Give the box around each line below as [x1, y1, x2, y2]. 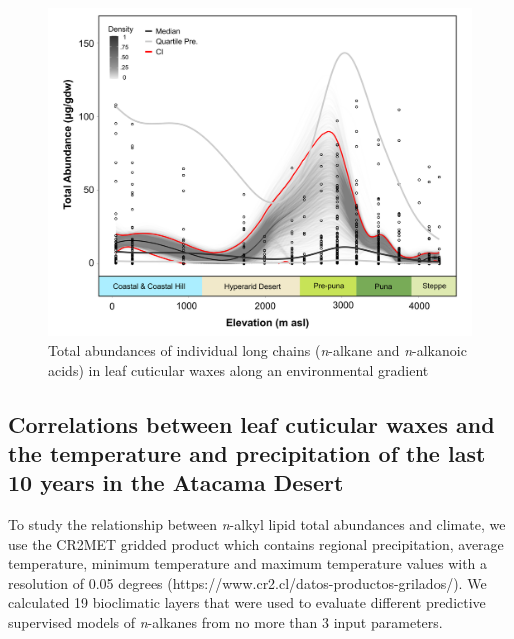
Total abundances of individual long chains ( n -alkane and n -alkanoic [48, 339, 467, 360]
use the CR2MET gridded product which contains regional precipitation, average [8, 533, 504, 554]
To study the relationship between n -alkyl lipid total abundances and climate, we [8, 514, 506, 535]
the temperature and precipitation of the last [8, 437, 486, 468]
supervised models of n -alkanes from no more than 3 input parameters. [8, 612, 443, 633]
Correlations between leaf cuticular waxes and [8, 408, 495, 439]
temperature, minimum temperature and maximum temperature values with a [8, 553, 488, 574]
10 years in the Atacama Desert [8, 467, 344, 498]
